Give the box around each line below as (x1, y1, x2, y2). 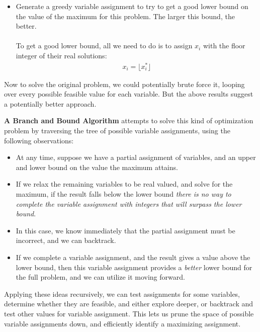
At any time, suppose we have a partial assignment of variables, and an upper (16, 152, 256, 162)
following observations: (4, 135, 74, 145)
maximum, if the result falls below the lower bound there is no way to (16, 189, 231, 199)
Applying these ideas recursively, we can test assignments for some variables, (4, 288, 240, 299)
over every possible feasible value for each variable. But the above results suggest (4, 89, 253, 99)
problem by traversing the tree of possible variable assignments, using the (4, 125, 230, 136)
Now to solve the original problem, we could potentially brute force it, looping (4, 78, 245, 89)
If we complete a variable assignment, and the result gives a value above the (16, 252, 250, 262)
